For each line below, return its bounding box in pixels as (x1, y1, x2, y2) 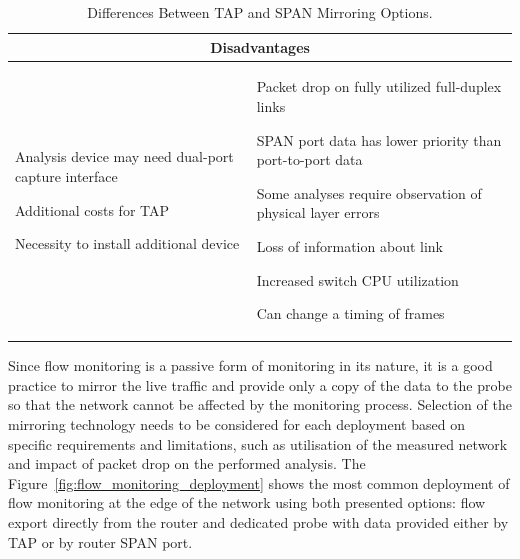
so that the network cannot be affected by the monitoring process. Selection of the (8, 394, 512, 415)
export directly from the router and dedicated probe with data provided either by (8, 512, 509, 533)
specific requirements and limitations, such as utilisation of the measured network (8, 433, 508, 454)
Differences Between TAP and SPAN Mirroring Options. (87, 2, 433, 22)
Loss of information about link (256, 236, 443, 256)
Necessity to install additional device (15, 233, 240, 254)
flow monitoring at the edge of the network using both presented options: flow (8, 492, 486, 513)
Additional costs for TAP (15, 199, 170, 220)
